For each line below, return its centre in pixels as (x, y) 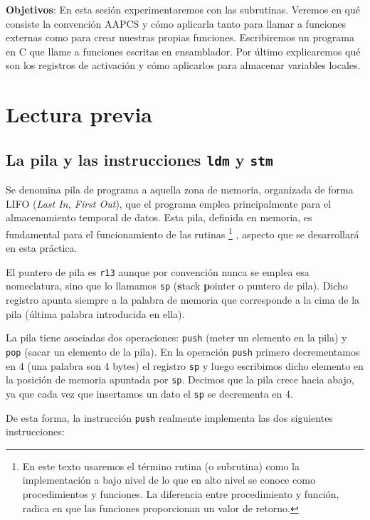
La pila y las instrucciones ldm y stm (139, 159)
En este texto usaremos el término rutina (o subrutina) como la (161, 466)
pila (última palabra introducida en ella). (95, 313)
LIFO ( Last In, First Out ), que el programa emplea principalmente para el (169, 203)
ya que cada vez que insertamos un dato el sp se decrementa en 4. (149, 393)
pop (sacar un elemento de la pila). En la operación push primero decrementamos (183, 351)
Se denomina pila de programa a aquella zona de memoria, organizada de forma (180, 190)
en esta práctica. (42, 248)
